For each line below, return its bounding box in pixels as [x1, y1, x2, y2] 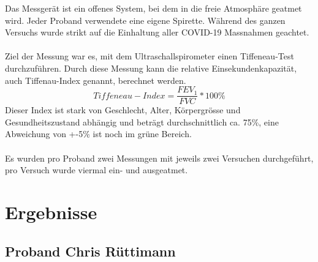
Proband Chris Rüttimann [5, 241, 176, 260]
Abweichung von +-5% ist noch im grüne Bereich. [5, 127, 192, 140]
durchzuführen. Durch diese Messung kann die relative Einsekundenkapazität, [5, 61, 297, 74]
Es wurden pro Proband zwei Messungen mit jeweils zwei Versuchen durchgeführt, [5, 151, 314, 164]
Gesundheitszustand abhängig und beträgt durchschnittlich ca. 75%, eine [5, 115, 279, 128]
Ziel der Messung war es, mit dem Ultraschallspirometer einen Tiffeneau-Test [5, 50, 294, 62]
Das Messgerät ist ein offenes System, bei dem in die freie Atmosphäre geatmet [5, 2, 302, 14]
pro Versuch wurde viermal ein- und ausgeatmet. [5, 163, 188, 176]
